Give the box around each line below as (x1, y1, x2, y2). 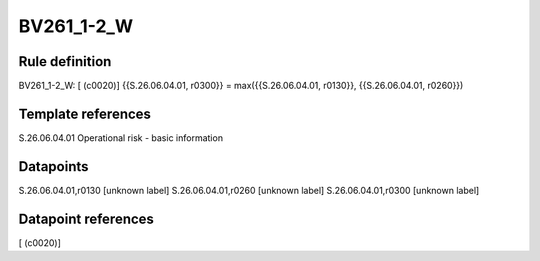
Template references (18, 105, 152, 122)
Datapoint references (18, 210, 155, 227)
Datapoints (18, 158, 89, 175)
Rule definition (18, 53, 112, 70)
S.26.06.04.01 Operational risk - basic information (18, 131, 224, 144)
